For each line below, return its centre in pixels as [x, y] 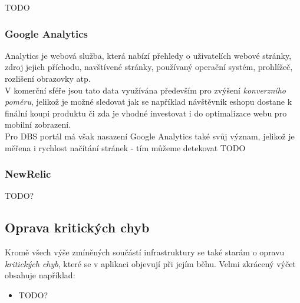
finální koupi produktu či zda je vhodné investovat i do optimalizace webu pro [146, 113]
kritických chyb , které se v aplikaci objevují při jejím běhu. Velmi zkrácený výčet [150, 263]
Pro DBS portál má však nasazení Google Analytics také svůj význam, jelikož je [150, 136]
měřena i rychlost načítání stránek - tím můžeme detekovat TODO [125, 147]
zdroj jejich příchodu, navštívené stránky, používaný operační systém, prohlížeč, [149, 67]
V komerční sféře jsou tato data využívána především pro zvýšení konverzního [145, 90]
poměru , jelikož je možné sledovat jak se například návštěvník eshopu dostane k [149, 101]
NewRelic [28, 174]
